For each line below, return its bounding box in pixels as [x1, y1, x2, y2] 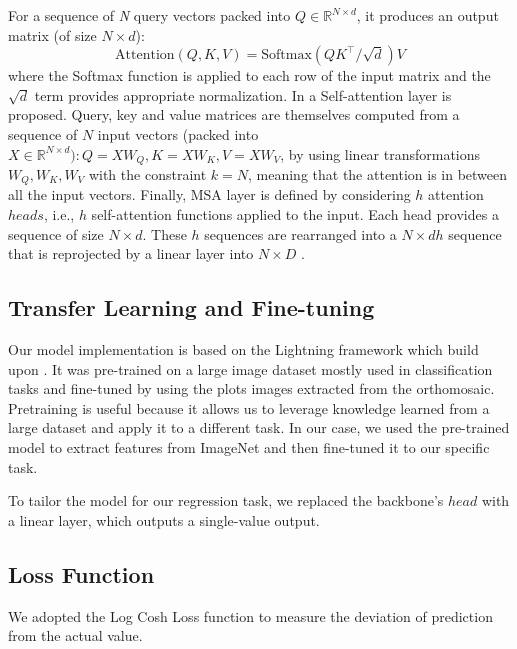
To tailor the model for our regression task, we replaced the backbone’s [8, 490, 444, 511]
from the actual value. [8, 625, 143, 646]
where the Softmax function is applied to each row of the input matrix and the [8, 65, 491, 86]
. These [142, 223, 187, 244]
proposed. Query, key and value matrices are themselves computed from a [8, 104, 460, 125]
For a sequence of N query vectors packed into [8, 5, 291, 25]
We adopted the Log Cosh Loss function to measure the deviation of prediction [8, 605, 493, 626]
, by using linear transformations [280, 143, 481, 164]
